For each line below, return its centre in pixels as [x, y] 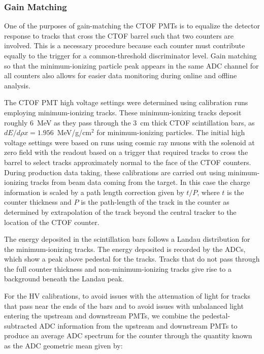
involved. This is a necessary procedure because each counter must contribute [125, 45]
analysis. [17, 85]
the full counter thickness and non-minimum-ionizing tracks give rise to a [118, 268]
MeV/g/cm [74, 132]
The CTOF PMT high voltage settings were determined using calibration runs [126, 102]
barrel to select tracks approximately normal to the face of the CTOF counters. [128, 162]
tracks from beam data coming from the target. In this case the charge [140, 182]
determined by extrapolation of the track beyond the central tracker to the [120, 212]
